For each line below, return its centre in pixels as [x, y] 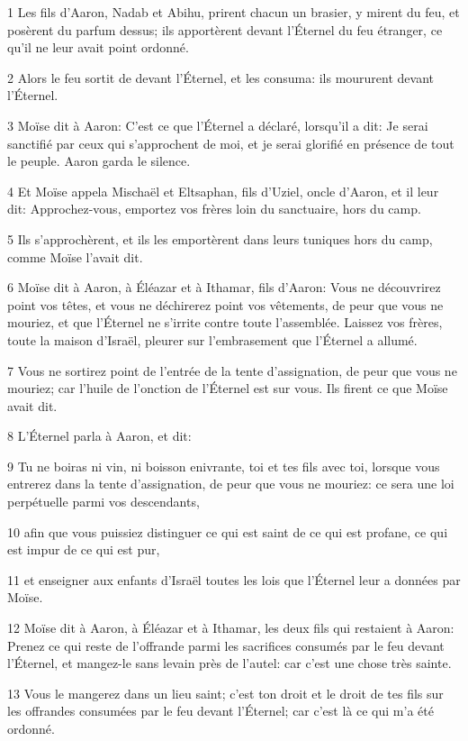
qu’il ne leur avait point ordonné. [98, 47]
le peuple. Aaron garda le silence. [99, 161]
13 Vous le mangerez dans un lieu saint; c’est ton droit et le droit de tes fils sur [225, 693]
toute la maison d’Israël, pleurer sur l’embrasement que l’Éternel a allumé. [212, 339]
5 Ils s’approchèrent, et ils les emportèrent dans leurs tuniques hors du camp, [220, 238]
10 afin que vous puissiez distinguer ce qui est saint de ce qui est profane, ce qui [228, 531]
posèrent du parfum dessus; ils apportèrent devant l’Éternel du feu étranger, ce [225, 29]
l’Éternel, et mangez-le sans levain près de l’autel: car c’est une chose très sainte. [229, 663]
